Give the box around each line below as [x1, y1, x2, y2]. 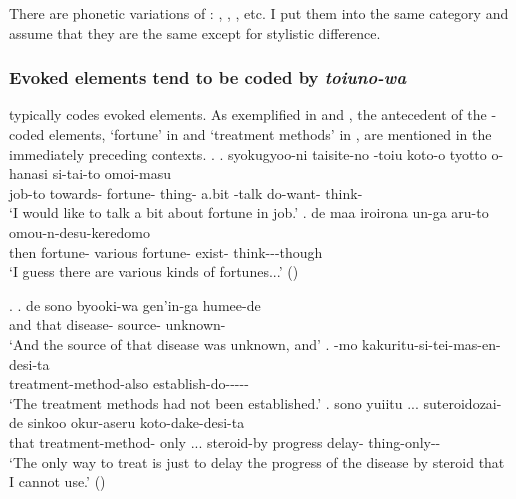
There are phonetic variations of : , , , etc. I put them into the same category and [9, 3, 509, 23]
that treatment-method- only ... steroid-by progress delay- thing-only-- [9, 431, 441, 452]
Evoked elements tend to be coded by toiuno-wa [9, 65, 407, 90]
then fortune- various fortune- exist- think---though [9, 241, 323, 262]
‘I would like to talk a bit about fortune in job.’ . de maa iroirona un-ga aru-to [9, 202, 489, 223]
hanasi [9, 163, 48, 184]
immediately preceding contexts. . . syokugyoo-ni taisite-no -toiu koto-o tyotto [9, 143, 487, 164]
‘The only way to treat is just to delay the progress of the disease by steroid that [9, 451, 505, 472]
